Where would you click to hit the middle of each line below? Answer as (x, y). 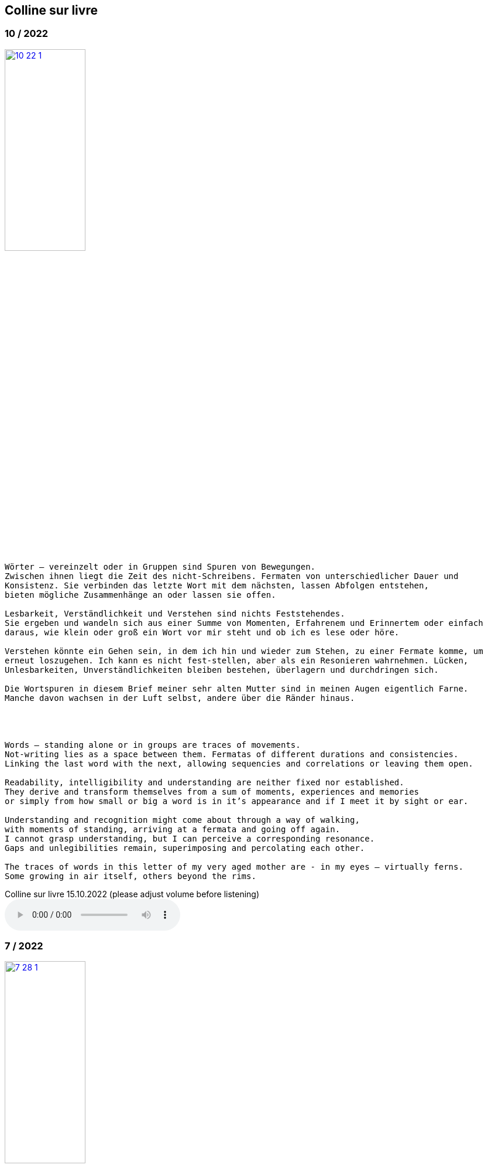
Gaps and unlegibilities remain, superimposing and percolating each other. (185, 848)
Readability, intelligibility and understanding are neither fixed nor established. (205, 782)
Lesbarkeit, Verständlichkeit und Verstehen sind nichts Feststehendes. (175, 613)
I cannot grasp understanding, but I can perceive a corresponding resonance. (190, 838)
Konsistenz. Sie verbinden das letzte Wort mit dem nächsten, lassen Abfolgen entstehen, (217, 585)
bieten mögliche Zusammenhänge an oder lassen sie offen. (140, 595)
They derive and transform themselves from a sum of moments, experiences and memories (212, 791)
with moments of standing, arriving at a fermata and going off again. (173, 829)
